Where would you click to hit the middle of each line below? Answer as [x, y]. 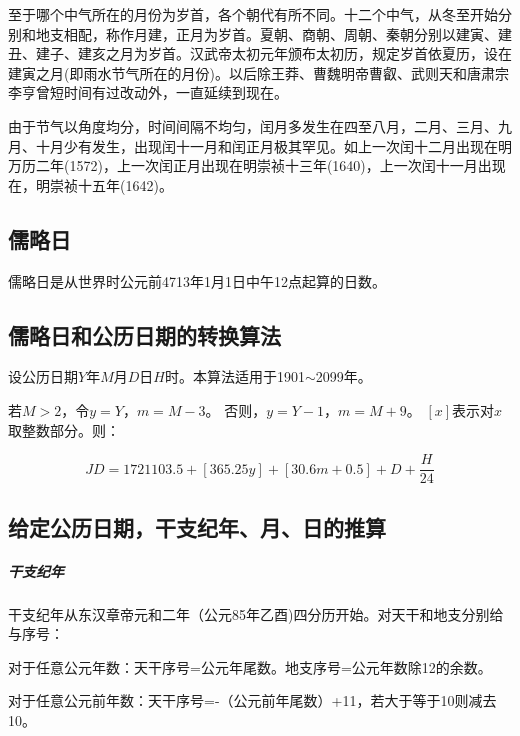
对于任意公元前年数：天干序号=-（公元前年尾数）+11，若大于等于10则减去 [252, 700]
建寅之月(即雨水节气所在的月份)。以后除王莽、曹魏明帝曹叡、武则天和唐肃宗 [258, 72]
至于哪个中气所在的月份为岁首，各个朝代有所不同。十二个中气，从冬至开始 [253, 14]
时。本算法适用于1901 [234, 376]
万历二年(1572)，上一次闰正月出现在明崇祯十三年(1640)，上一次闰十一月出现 [257, 165]
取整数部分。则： [64, 429]
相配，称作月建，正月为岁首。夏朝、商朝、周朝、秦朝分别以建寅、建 [287, 33]
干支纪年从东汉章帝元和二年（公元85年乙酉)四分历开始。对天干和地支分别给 [256, 613]
